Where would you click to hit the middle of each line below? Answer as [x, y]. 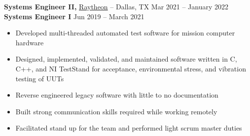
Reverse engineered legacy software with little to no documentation [117, 95]
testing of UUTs [40, 78]
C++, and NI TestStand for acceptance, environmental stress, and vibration [131, 68]
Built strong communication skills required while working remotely [116, 111]
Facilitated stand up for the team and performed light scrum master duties [129, 128]
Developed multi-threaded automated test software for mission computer [125, 33]
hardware [30, 42]
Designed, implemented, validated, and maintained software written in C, [126, 59]
